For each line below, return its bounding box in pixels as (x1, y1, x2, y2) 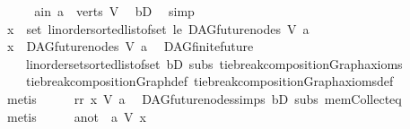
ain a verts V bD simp (34, 2, 195, 20)
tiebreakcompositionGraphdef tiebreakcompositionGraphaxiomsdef (25, 72, 394, 90)
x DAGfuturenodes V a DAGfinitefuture (6, 37, 254, 56)
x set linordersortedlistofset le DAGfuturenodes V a (6, 19, 310, 38)
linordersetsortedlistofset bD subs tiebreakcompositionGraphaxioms (25, 54, 403, 73)
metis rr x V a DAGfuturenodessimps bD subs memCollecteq (6, 89, 402, 107)
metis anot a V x (6, 107, 146, 125)
